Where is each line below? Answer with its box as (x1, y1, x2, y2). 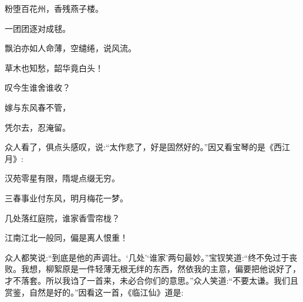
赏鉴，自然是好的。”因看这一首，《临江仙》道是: (5, 286, 184, 298)
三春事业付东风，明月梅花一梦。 (5, 191, 128, 204)
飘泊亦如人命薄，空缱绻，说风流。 (5, 42, 136, 54)
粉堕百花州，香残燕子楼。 (5, 2, 103, 14)
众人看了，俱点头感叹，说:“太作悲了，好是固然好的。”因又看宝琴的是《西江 (5, 141, 291, 153)
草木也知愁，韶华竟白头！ (5, 61, 103, 74)
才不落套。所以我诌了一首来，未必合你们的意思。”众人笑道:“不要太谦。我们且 (5, 274, 299, 286)
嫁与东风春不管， (5, 101, 70, 113)
